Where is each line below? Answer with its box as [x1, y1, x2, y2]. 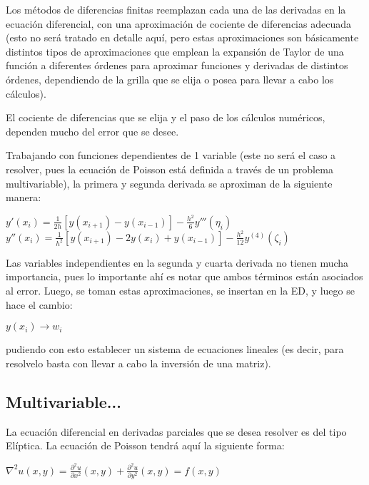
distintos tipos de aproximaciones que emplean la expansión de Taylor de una [6, 44, 344, 58]
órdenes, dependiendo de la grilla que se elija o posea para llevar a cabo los [6, 71, 334, 86]
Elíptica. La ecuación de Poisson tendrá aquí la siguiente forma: [6, 438, 285, 453]
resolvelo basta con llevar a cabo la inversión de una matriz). [6, 355, 271, 370]
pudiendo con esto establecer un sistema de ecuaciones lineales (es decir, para [6, 342, 344, 357]
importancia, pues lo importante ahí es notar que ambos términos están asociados [6, 269, 363, 284]
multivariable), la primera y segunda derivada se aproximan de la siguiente [6, 175, 333, 190]
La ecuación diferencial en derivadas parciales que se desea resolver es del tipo [6, 424, 347, 439]
